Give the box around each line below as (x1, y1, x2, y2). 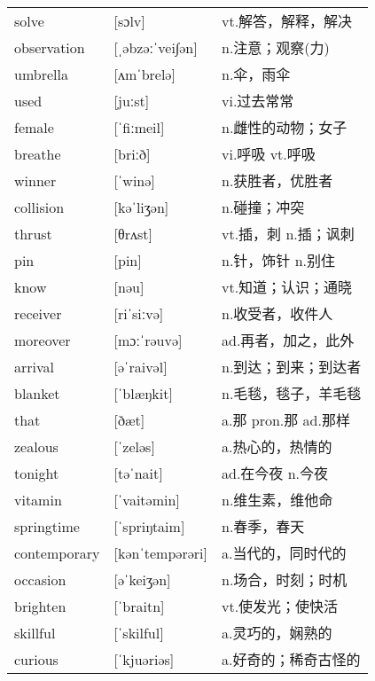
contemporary (14, 542, 100, 563)
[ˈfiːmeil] (113, 116, 165, 137)
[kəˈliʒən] (113, 196, 169, 217)
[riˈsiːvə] (113, 302, 164, 324)
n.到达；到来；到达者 (221, 356, 362, 378)
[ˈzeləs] (113, 435, 155, 457)
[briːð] (113, 143, 151, 164)
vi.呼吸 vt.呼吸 (221, 144, 316, 165)
